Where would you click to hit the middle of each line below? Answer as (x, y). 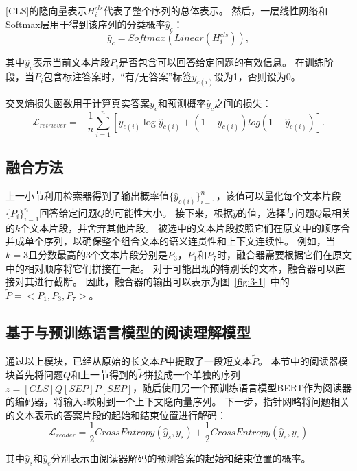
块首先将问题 (34, 374)
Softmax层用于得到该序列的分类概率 (85, 24)
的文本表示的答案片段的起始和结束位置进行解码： (116, 414)
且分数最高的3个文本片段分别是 (97, 255)
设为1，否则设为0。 (257, 76)
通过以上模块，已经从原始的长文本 (82, 361)
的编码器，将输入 (44, 401)
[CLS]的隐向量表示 (46, 10)
